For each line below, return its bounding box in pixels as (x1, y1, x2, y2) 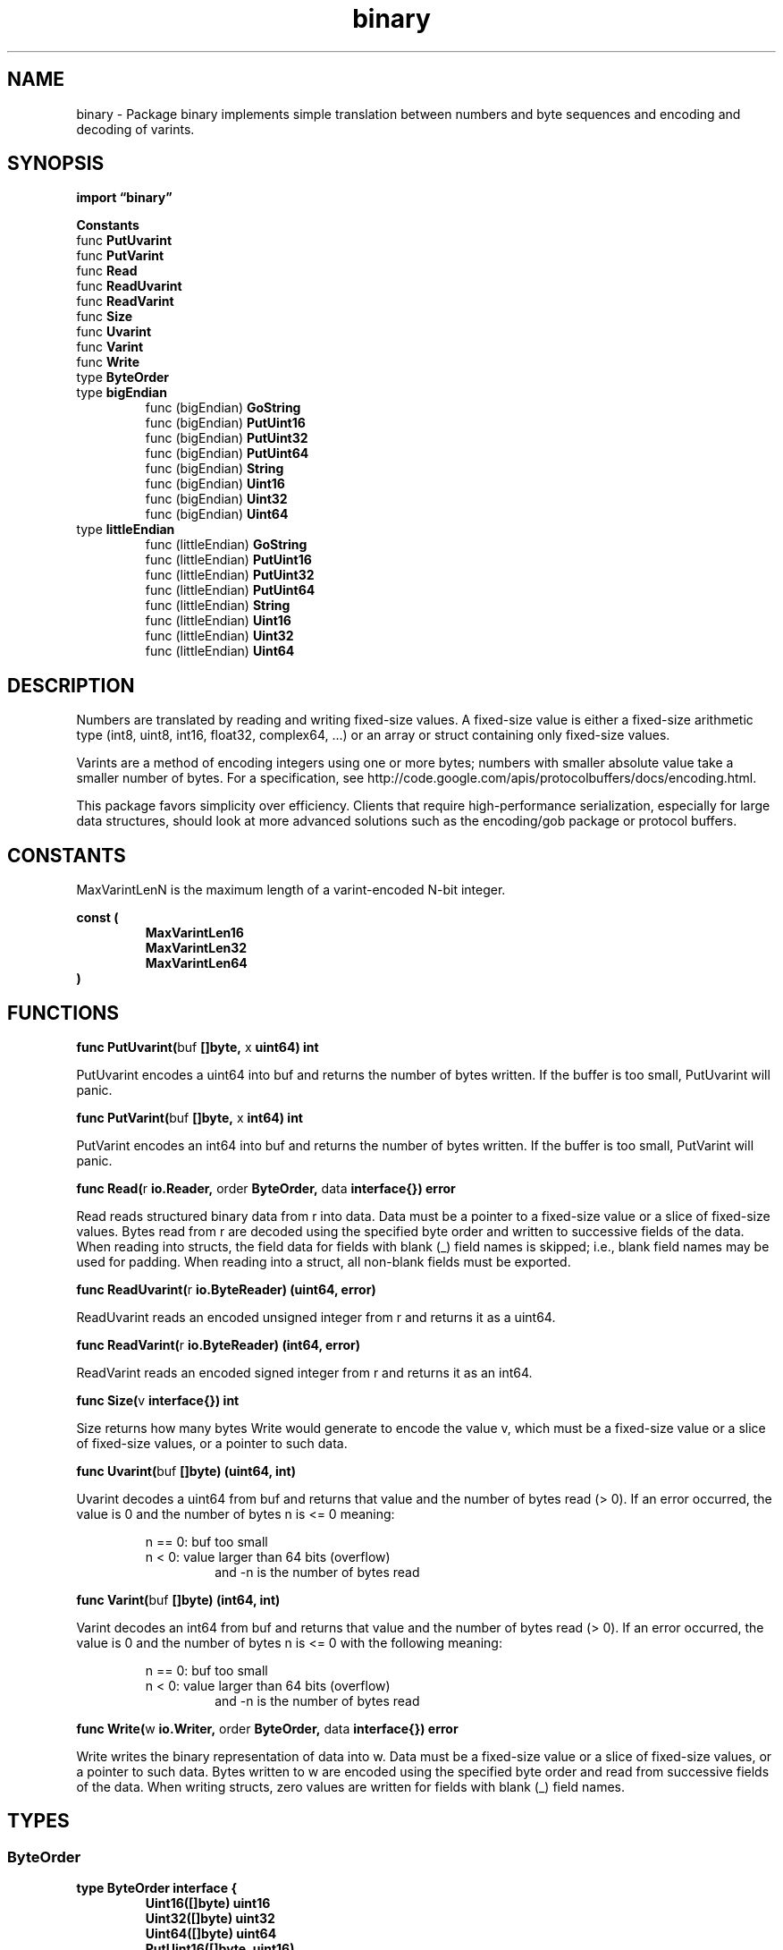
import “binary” (76, 190, 173, 206)
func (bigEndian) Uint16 (145, 476, 285, 492)
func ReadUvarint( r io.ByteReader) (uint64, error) (76, 1281, 376, 1297)
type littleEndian (76, 521, 175, 538)
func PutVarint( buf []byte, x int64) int (76, 1109, 303, 1125)
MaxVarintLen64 (145, 955, 248, 971)
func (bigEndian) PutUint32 (145, 430, 308, 446)
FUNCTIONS (7, 1001, 120, 1024)
